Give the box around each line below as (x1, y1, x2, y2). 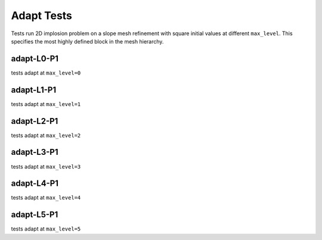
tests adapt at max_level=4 (11, 194, 81, 201)
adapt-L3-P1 (11, 147, 58, 157)
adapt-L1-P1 (11, 85, 57, 95)
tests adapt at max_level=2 (11, 132, 81, 139)
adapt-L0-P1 (11, 54, 59, 64)
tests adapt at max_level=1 (11, 100, 81, 107)
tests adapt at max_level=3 (11, 163, 81, 170)
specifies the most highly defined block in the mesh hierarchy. (11, 38, 164, 45)
